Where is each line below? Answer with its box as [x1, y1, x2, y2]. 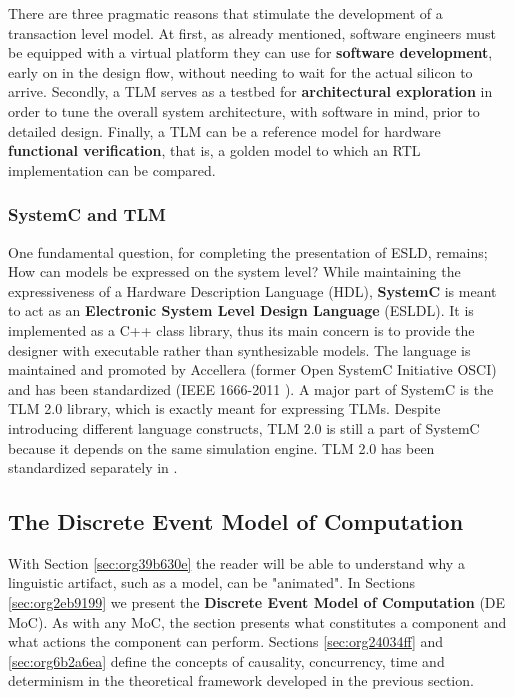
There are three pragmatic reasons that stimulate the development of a [8, 3, 443, 23]
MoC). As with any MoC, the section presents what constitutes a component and [8, 611, 507, 632]
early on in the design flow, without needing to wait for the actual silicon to [8, 61, 473, 82]
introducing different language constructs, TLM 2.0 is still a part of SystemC [8, 417, 480, 438]
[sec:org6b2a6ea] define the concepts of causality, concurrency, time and [8, 650, 445, 671]
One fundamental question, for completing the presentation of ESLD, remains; [8, 241, 488, 262]
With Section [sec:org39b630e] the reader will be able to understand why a [8, 552, 465, 573]
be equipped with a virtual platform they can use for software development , [8, 42, 493, 63]
